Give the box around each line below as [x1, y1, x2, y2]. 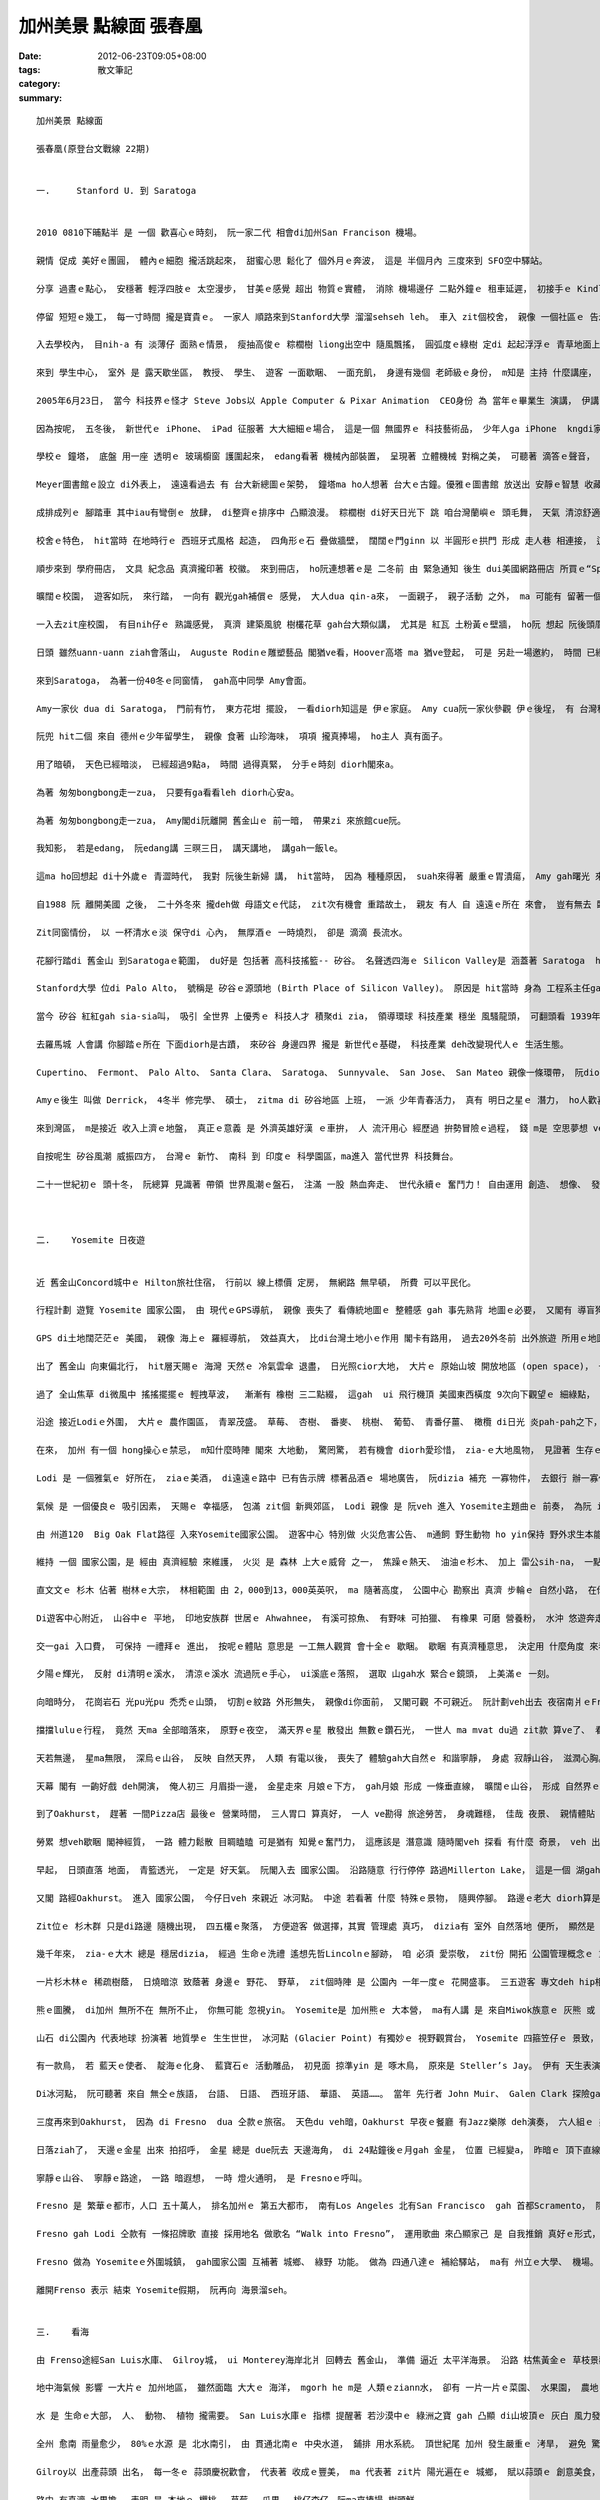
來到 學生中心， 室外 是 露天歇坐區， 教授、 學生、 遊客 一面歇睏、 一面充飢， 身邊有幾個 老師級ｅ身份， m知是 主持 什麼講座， [36, 367, 597, 379]
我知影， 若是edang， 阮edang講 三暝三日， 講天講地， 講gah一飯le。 [36, 843, 344, 854]
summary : [18, 91, 63, 104]
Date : [18, 50, 42, 62]
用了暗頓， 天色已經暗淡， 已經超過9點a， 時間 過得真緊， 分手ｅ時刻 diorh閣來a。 [36, 759, 399, 770]
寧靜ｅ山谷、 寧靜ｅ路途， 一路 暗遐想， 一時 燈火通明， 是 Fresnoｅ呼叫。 [36, 2172, 368, 2184]
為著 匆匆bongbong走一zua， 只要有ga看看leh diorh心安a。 [36, 786, 300, 798]
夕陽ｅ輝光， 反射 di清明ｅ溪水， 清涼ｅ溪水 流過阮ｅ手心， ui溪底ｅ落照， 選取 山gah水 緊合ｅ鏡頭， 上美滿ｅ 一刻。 [36, 1668, 555, 1680]
